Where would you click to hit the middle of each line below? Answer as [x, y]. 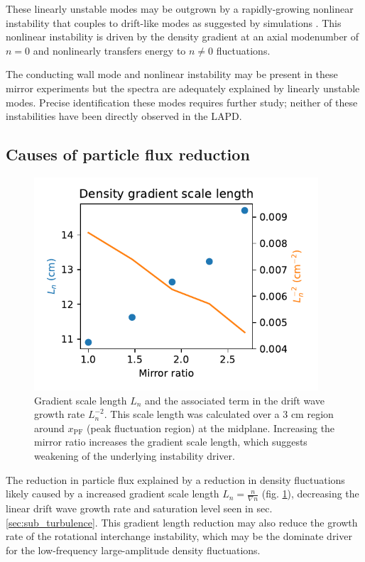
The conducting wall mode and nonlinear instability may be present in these [172, 74]
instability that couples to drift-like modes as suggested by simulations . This [174, 22]
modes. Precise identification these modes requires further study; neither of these [182, 102]
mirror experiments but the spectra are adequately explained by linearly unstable [183, 88]
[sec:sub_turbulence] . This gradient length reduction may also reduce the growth [182, 522]
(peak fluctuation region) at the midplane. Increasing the [211, 428]
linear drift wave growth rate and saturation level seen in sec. [139, 508]
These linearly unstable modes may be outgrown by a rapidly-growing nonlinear [180, 9]
